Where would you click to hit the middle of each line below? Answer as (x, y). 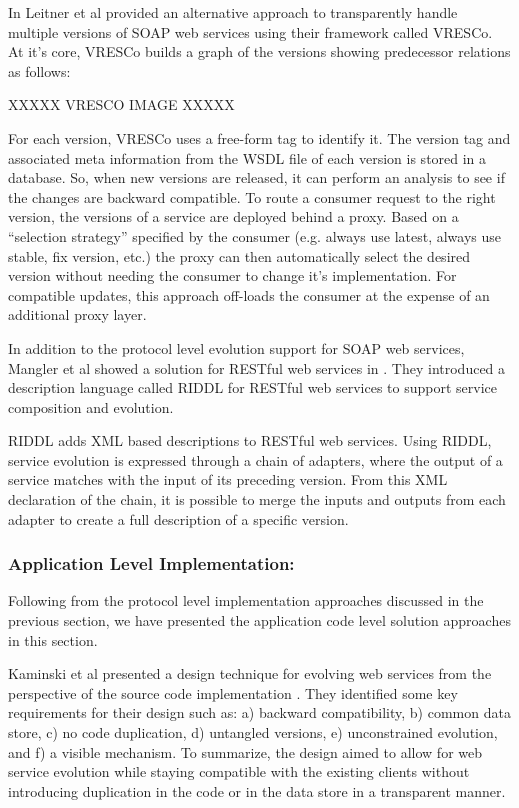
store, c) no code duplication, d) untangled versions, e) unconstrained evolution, (253, 732)
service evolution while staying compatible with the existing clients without (239, 771)
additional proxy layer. (77, 314)
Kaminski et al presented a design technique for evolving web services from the (250, 673)
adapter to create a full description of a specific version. (178, 518)
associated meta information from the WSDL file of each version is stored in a (247, 157)
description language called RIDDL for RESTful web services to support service (253, 387)
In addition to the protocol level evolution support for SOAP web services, (236, 347)
